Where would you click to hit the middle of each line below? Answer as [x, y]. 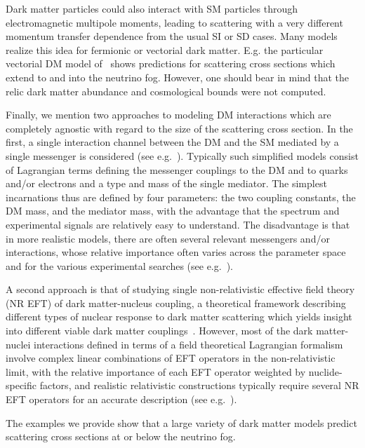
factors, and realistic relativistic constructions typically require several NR [199, 385]
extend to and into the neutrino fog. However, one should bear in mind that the [178, 77]
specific [21, 385]
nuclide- [325, 371]
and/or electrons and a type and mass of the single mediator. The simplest [166, 183]
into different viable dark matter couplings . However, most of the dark [159, 331]
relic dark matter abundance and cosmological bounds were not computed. [166, 91]
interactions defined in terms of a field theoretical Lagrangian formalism [188, 344]
